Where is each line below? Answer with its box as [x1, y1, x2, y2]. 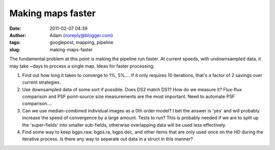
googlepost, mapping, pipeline [49, 40, 114, 46]
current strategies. [22, 79, 61, 86]
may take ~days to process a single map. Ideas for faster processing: [9, 63, 155, 69]
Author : [9, 32, 26, 38]
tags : [9, 40, 21, 46]
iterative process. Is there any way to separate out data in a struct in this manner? [22, 136, 194, 142]
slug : [9, 46, 20, 53]
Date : [9, 25, 21, 31]
